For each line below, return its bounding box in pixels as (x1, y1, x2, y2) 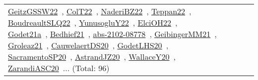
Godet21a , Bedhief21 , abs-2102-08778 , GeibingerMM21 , (8, 28, 217, 40)
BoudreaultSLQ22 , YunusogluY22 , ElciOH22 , (8, 17, 178, 28)
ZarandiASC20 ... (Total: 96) (8, 62, 110, 74)
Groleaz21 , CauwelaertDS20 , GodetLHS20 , (8, 40, 169, 51)
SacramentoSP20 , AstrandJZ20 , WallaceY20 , (8, 51, 176, 62)
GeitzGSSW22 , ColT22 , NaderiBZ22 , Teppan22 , (8, 5, 192, 17)
